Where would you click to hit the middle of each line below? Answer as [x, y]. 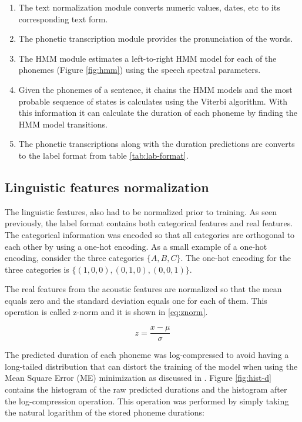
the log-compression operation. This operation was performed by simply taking [147, 401]
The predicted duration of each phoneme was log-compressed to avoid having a [147, 355]
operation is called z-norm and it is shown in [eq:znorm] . [106, 312]
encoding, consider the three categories [75, 258]
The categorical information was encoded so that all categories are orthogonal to [150, 234]
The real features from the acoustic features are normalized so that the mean [143, 289]
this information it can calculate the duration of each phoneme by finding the [158, 113]
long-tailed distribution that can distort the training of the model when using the [151, 366]
